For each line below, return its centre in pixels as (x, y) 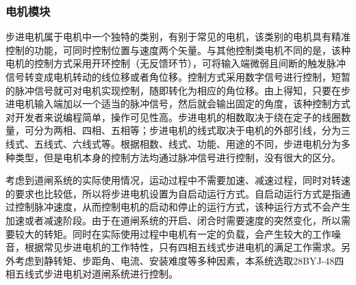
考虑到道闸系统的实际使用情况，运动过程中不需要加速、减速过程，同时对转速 (178, 180)
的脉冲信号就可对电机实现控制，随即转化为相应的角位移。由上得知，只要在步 (178, 90)
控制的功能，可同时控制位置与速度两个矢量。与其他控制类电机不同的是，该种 (178, 50)
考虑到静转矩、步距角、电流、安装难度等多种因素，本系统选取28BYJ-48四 (179, 260)
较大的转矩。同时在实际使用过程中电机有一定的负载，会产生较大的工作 (173, 233)
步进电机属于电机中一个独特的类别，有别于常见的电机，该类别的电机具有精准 (178, 37)
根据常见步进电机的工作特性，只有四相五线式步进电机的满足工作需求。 (182, 247)
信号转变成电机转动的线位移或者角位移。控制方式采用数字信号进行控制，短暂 (178, 77)
